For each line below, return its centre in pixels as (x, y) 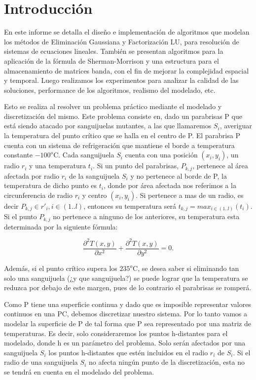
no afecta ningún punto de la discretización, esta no (166, 362)
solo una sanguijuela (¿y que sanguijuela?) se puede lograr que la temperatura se (126, 278)
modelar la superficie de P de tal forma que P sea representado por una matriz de (128, 323)
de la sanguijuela (94, 175)
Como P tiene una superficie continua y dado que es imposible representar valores (128, 304)
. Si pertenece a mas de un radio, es (190, 195)
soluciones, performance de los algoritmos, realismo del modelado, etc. (110, 90)
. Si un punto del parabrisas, (136, 166)
